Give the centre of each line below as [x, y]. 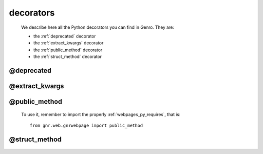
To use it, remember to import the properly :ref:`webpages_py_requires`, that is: [101, 114]
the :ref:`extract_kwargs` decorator [68, 43]
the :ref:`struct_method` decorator [67, 57]
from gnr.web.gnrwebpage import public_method [86, 125]
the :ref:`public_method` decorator [68, 50]
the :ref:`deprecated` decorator [65, 36]
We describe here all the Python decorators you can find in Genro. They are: [98, 27]
